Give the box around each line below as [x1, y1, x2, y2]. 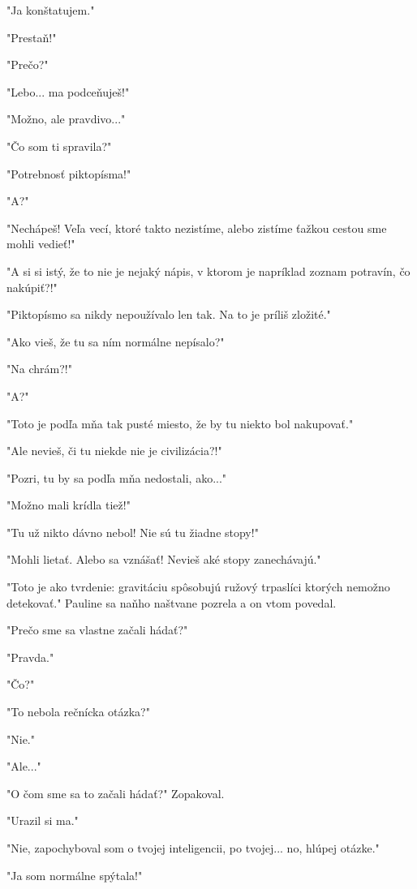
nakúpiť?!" [6, 278, 58, 295]
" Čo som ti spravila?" [6, 137, 112, 154]
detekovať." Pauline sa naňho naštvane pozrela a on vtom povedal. [6, 594, 337, 611]
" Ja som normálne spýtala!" [6, 866, 143, 883]
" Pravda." [6, 648, 54, 665]
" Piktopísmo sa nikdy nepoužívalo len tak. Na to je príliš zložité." [6, 306, 331, 323]
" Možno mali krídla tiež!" [6, 496, 131, 513]
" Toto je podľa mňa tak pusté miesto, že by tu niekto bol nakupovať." [6, 414, 354, 432]
